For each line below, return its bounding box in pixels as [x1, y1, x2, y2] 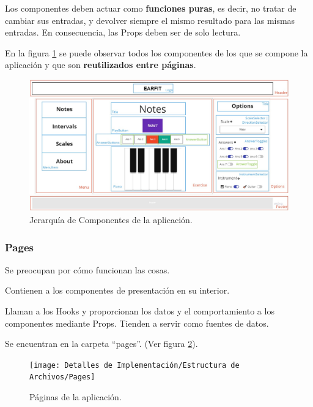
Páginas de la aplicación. [29, 390, 122, 403]
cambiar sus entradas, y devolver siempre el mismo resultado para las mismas [5, 13, 295, 26]
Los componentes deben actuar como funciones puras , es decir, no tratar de [5, 2, 296, 14]
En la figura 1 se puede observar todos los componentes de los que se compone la [5, 46, 308, 59]
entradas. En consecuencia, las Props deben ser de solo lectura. [5, 26, 241, 39]
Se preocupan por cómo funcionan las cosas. [5, 263, 170, 276]
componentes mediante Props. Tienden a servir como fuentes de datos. [5, 316, 269, 329]
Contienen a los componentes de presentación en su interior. [5, 284, 230, 297]
